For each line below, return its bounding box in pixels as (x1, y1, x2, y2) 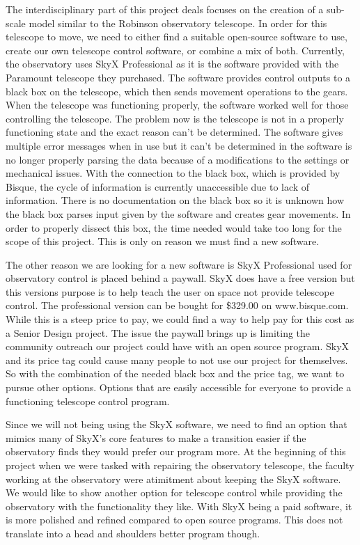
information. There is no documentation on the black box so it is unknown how (6, 193, 345, 207)
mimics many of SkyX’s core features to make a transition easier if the (6, 430, 306, 445)
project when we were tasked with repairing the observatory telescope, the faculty (6, 458, 354, 472)
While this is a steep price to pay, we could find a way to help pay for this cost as (6, 312, 354, 326)
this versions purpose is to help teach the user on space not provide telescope (6, 284, 334, 299)
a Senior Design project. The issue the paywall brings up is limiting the (6, 325, 311, 340)
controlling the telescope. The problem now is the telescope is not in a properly (6, 111, 344, 125)
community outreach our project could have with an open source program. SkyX (6, 339, 350, 354)
